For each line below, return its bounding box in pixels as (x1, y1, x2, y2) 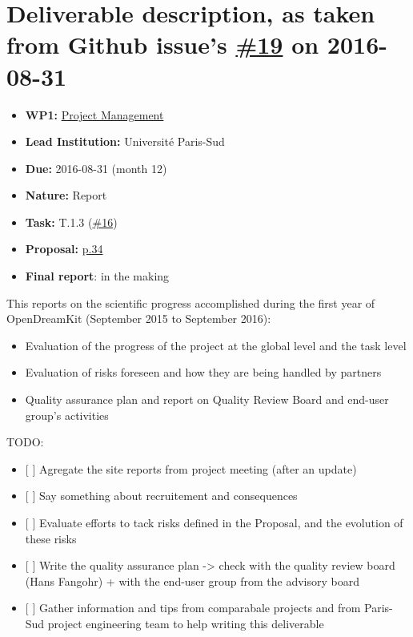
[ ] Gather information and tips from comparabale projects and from (25, 599, 361, 616)
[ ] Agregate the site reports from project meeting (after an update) (25, 460, 357, 477)
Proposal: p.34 (25, 240, 103, 257)
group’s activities (25, 406, 109, 423)
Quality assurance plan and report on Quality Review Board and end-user (25, 391, 389, 408)
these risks (25, 530, 77, 546)
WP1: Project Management (25, 106, 164, 123)
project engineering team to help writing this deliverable (47, 615, 324, 631)
